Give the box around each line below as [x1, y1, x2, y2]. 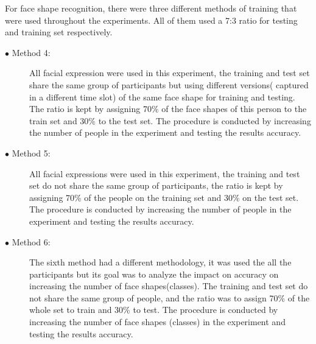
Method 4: [12, 46, 51, 58]
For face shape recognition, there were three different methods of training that [5, 2, 297, 14]
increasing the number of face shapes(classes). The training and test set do [29, 279, 308, 292]
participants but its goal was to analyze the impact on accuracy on [29, 267, 279, 280]
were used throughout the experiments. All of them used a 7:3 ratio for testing [5, 13, 298, 26]
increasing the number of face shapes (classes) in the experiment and [29, 315, 286, 328]
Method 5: [12, 146, 51, 159]
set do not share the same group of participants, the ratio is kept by [29, 179, 283, 192]
